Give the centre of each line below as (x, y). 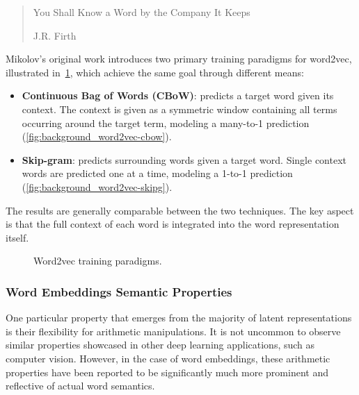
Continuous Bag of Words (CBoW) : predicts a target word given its (178, 95)
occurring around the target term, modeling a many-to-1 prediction (166, 123)
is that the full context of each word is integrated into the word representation (173, 224)
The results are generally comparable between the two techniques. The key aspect (180, 210)
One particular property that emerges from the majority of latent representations (179, 318)
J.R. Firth (55, 35)
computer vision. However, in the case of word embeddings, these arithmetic (168, 358)
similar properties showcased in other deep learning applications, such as (160, 345)
